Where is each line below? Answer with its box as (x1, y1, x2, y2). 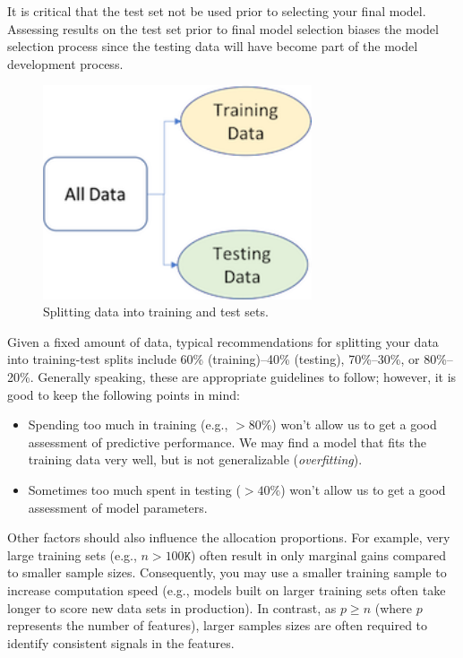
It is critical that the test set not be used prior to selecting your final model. (7, 2, 426, 20)
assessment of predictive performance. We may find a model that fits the (28, 432, 426, 451)
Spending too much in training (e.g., (28, 415, 228, 434)
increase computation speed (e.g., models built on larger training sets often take (7, 580, 446, 599)
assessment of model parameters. (28, 498, 208, 516)
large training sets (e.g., (7, 545, 137, 564)
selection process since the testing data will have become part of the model (7, 37, 418, 56)
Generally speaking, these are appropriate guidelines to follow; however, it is (38, 368, 457, 386)
